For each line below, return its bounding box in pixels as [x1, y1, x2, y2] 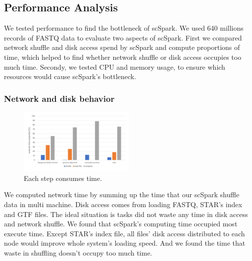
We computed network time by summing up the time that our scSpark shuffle [4, 189, 240, 200]
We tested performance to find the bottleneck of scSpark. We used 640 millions [4, 23, 244, 33]
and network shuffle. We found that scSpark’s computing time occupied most [4, 218, 238, 229]
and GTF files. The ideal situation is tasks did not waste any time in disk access [4, 209, 248, 219]
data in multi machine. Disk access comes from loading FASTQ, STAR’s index [4, 199, 242, 210]
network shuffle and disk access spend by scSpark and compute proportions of [4, 42, 240, 52]
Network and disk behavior [4, 92, 115, 104]
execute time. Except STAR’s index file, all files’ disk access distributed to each [4, 228, 245, 238]
